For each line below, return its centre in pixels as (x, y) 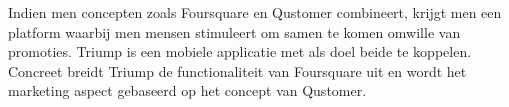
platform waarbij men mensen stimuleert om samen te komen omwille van (234, 31)
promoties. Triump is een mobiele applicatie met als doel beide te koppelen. (240, 51)
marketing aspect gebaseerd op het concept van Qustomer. (187, 90)
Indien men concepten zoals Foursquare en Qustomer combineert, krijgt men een (255, 12)
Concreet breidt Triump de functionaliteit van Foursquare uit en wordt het (237, 70)
